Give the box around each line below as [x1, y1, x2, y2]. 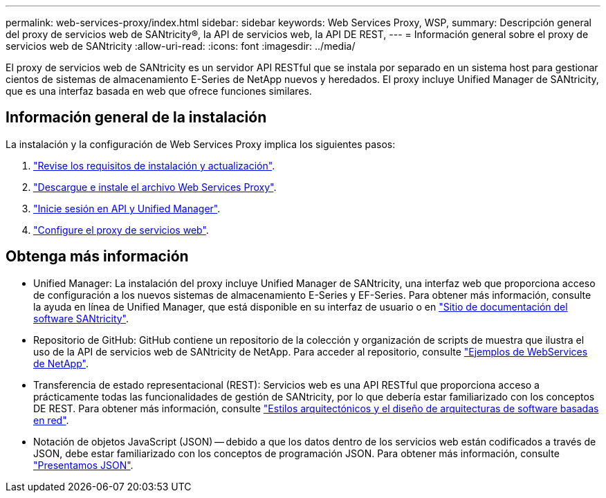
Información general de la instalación [6, 109, 267, 127]
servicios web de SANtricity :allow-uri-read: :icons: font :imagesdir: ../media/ [6, 40, 356, 52]
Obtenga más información [6, 248, 189, 266]
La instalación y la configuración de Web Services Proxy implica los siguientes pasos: [6, 138, 396, 150]
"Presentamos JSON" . [33, 459, 134, 471]
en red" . [33, 414, 69, 426]
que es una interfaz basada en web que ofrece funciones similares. [6, 85, 312, 97]
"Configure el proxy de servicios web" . [33, 223, 209, 236]
